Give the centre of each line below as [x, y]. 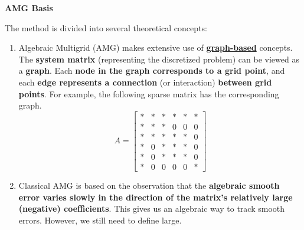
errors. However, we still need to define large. [100, 220]
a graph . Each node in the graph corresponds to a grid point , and [152, 70]
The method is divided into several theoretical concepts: [106, 27]
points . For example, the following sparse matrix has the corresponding [149, 93]
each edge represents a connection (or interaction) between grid [145, 82]
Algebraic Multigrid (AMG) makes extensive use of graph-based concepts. [156, 47]
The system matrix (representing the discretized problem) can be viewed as [159, 59]
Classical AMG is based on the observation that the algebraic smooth [149, 185]
